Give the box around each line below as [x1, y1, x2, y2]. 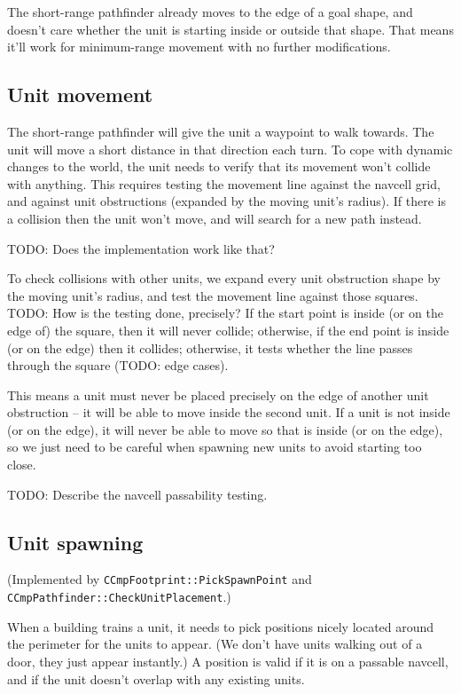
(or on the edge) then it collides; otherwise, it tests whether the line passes [7, 338, 413, 357]
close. [7, 455, 36, 474]
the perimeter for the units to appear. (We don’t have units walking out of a [7, 635, 423, 653]
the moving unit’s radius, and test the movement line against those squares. [7, 286, 418, 304]
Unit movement [7, 81, 153, 108]
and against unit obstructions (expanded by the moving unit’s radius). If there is [7, 192, 446, 210]
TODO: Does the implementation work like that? [7, 239, 275, 257]
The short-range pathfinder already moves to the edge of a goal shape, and [7, 3, 413, 20]
